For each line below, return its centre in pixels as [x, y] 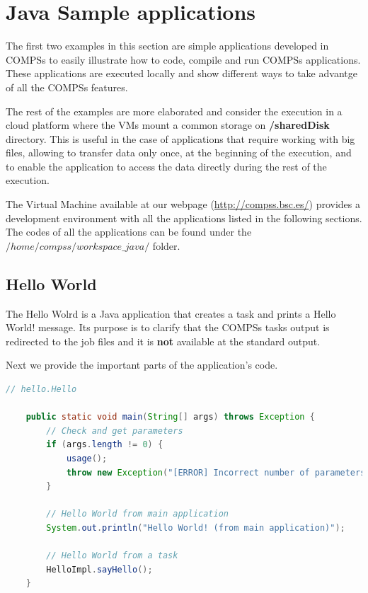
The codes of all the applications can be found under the [129, 232]
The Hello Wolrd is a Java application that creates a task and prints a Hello [171, 313]
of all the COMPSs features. [67, 87]
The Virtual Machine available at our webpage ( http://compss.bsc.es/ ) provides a [183, 204]
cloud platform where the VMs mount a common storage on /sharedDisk [168, 125]
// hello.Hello [41, 390]
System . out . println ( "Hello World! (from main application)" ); [196, 528]
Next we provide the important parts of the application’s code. [142, 365]
